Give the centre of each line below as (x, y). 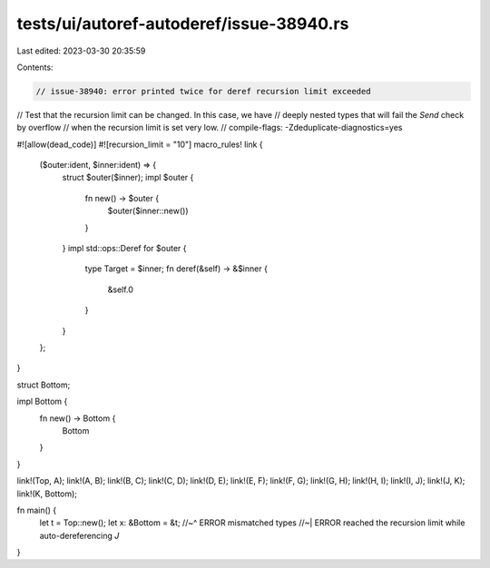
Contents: (35, 67)
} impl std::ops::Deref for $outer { (124, 249)
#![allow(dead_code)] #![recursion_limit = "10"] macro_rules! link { (140, 144)
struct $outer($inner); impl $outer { (128, 178)
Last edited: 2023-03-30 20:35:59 (81, 51)
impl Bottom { (42, 402)
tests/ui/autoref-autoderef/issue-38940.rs (183, 24)
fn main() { (37, 510)
